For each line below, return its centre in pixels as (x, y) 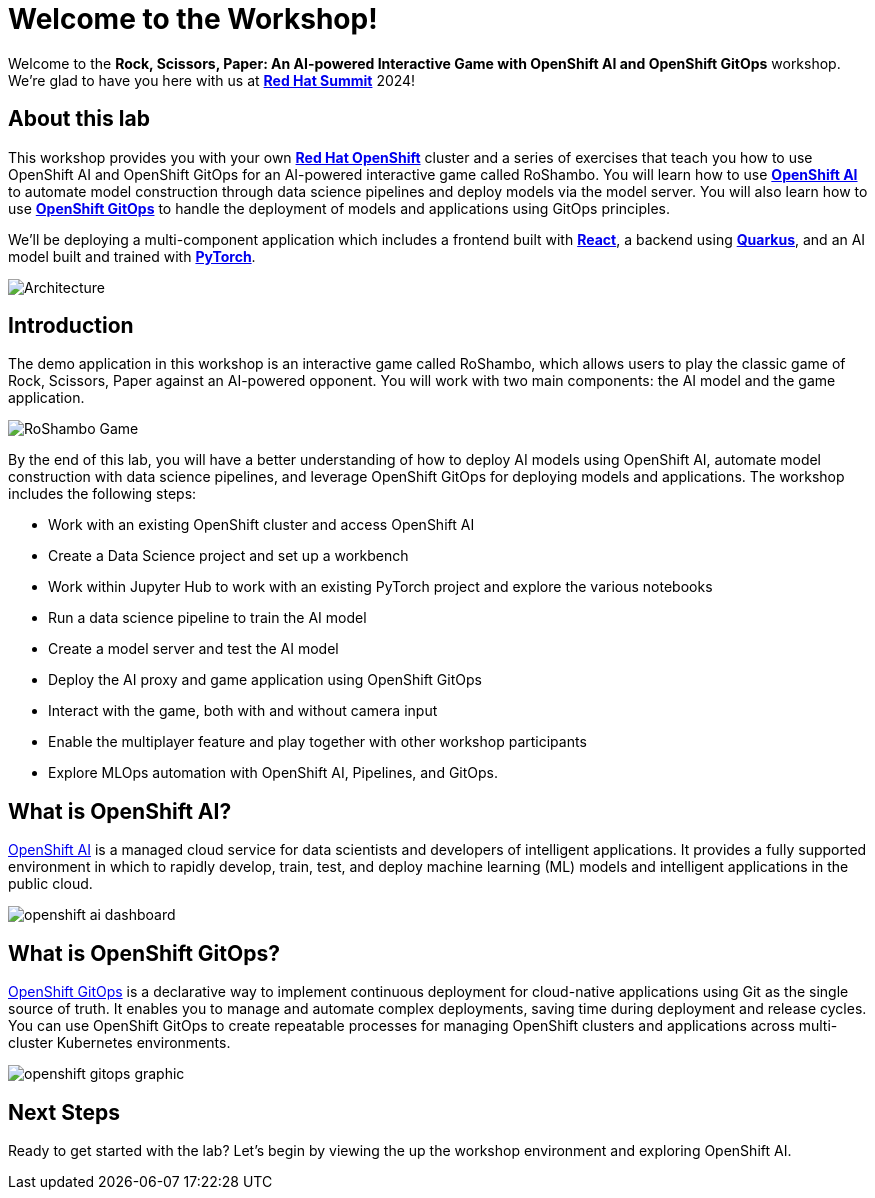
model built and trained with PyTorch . (132, 256)
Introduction (71, 326)
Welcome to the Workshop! (193, 19)
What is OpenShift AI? (120, 811)
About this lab (79, 119)
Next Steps (64, 1112)
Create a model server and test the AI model (193, 649)
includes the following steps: (102, 494)
